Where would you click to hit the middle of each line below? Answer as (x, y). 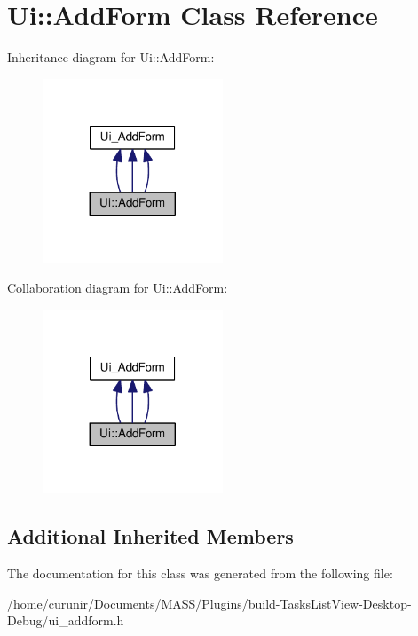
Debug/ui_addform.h (66, 620)
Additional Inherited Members (150, 536)
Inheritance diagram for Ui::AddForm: (111, 57)
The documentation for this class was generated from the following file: (200, 573)
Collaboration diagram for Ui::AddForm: (118, 288)
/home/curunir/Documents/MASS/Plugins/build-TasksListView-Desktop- (209, 603)
